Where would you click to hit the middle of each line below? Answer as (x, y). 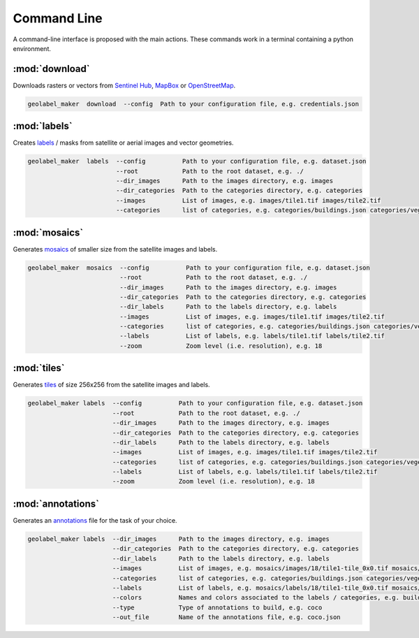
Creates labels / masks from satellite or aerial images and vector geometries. (123, 143)
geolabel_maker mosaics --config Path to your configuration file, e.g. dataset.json (199, 268)
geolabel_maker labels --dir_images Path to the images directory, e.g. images (178, 539)
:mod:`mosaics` (48, 232)
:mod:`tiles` (39, 368)
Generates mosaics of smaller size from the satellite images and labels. (115, 249)
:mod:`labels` (43, 126)
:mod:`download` (51, 69)
